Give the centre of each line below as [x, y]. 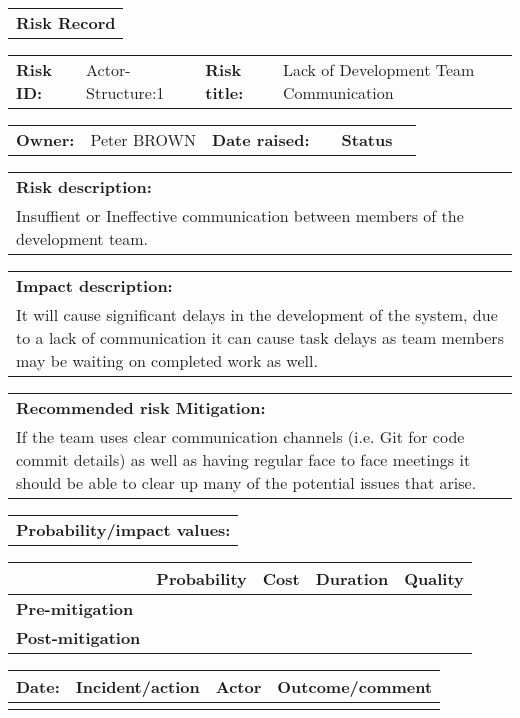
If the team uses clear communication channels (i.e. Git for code [240, 436]
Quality [434, 578]
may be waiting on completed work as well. [167, 360]
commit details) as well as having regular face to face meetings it [243, 459]
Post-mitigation [78, 637]
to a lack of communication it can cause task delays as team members [260, 337]
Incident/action [137, 686]
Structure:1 [125, 92]
